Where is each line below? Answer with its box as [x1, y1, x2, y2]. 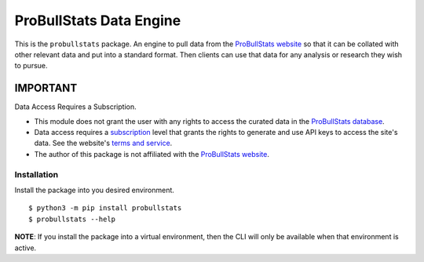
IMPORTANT [14, 82, 78, 95]
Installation [14, 169, 59, 180]
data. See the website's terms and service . [34, 138, 173, 148]
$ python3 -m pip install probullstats [28, 204, 182, 213]
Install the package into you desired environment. [14, 185, 174, 195]
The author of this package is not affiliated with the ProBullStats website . [34, 149, 270, 158]
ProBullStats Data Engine [14, 12, 181, 29]
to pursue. [14, 61, 48, 71]
